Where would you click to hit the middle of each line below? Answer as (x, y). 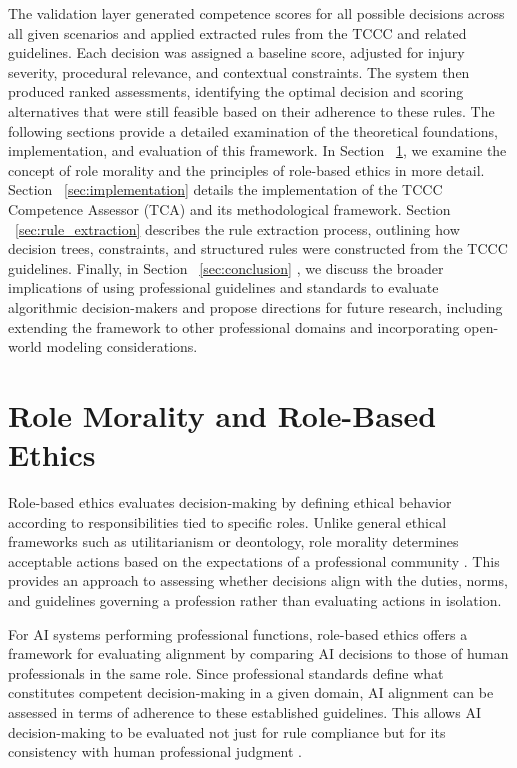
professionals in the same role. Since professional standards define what (226, 672)
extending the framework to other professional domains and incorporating (234, 326)
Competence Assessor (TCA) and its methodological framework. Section (229, 208)
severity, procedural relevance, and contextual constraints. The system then (239, 71)
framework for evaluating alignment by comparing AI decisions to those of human (258, 653)
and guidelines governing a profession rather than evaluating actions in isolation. (255, 599)
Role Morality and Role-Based (222, 414)
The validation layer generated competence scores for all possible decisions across (256, 13)
